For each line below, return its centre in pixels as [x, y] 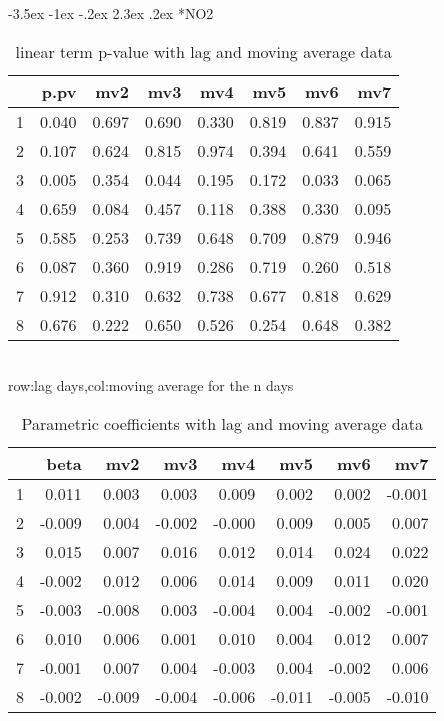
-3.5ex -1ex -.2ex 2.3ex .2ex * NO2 [111, 13]
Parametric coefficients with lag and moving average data [222, 423]
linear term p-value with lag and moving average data [203, 51]
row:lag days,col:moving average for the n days [151, 385]
